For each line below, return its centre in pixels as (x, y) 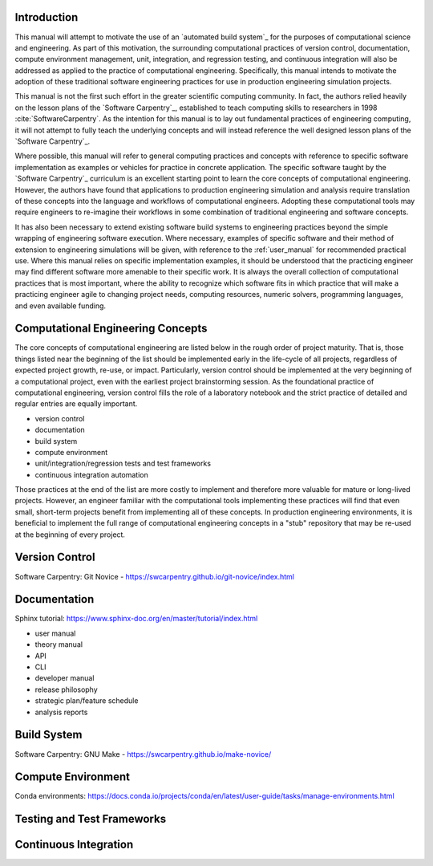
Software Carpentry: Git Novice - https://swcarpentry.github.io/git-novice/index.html (154, 576)
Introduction (47, 17)
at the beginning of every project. (70, 535)
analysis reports (61, 712)
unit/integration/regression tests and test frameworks (123, 463)
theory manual (59, 644)
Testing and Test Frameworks (91, 819)
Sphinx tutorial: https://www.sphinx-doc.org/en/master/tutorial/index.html (136, 619)
